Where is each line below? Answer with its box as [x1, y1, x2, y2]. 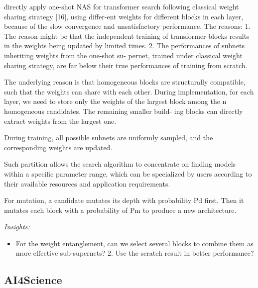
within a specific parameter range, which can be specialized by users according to [4, 168, 252, 179]
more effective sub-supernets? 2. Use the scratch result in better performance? [15, 248, 254, 258]
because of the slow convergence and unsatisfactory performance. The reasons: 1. [4, 21, 251, 31]
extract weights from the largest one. [4, 115, 117, 126]
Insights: [4, 221, 30, 232]
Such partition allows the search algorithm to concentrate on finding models [4, 159, 236, 169]
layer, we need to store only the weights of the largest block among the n [4, 96, 227, 106]
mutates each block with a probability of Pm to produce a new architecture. [4, 204, 237, 215]
